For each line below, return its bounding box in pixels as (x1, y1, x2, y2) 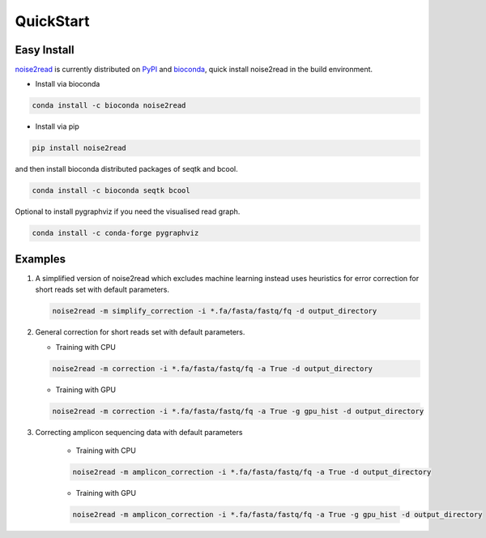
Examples (15, 252, 66, 266)
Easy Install (15, 43, 75, 57)
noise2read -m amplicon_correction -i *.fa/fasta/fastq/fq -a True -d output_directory (72, 467, 432, 476)
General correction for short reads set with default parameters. (35, 327, 245, 337)
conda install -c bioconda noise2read (32, 101, 186, 110)
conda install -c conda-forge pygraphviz (32, 228, 199, 238)
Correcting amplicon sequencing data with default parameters (35, 427, 243, 437)
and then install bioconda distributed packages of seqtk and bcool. (15, 164, 238, 174)
